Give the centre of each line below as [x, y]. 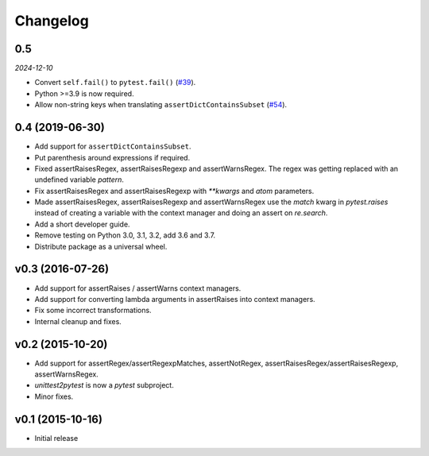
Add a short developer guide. [82, 224]
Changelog [52, 21]
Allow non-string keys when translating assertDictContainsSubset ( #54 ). [161, 105]
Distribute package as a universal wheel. [101, 246]
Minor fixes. [54, 396]
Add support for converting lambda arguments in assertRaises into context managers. [175, 299]
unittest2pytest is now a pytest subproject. [104, 385]
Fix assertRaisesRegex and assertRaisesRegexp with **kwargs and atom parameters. [174, 191]
